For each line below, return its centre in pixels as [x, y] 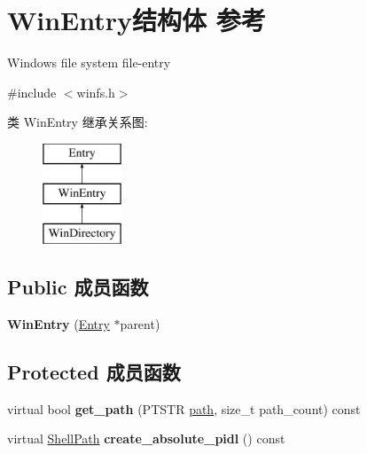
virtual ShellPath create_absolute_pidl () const [146, 438]
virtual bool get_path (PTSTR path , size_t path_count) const [184, 408]
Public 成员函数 [78, 287]
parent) [140, 324]
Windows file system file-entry [89, 63]
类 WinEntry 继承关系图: [78, 122]
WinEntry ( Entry [59, 324]
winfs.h [96, 92]
